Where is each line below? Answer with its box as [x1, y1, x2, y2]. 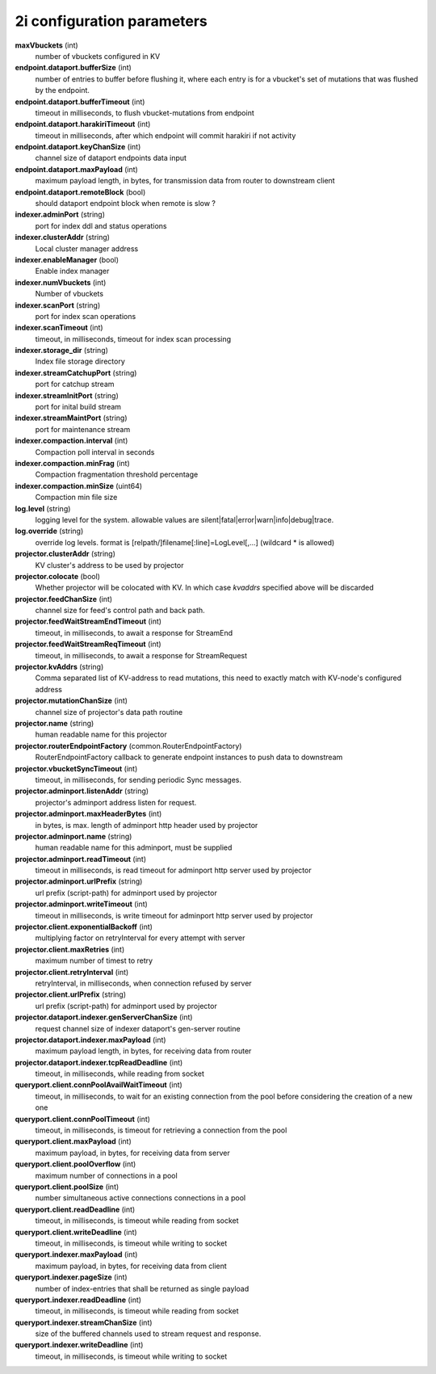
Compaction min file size [35, 493, 118, 502]
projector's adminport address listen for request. [35, 797, 197, 807]
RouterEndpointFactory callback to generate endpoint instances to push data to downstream [35, 752, 343, 763]
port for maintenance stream [35, 424, 131, 434]
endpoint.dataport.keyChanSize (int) [15, 142, 141, 152]
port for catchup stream [35, 380, 115, 389]
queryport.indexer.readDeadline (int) [15, 1295, 141, 1305]
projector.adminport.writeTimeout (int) [15, 899, 149, 909]
